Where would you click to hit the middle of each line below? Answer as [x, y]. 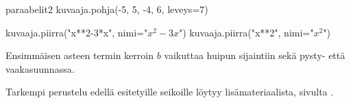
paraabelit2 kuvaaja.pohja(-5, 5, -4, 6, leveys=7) [107, 9]
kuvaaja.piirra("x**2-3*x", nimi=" [77, 32]
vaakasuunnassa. [40, 68]
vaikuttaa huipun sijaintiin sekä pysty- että [255, 55]
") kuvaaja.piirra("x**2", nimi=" [246, 32]
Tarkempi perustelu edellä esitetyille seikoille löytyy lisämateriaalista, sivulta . [170, 92]
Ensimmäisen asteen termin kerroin [80, 55]
